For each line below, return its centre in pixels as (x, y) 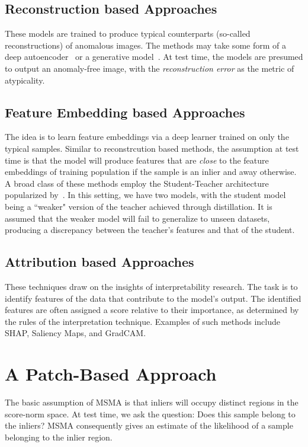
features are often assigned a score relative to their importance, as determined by (152, 310)
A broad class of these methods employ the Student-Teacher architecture (137, 183)
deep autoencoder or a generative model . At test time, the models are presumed (154, 57)
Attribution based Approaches (100, 262)
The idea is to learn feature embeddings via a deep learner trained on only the (147, 137)
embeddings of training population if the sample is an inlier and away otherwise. (151, 172)
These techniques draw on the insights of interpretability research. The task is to (151, 286)
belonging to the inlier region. (59, 437)
